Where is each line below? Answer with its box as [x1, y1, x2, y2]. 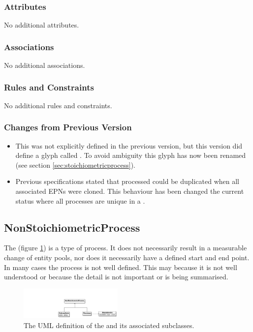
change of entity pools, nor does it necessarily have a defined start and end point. [4, 252, 250, 263]
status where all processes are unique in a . [15, 195, 145, 206]
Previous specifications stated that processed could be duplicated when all [15, 176, 239, 186]
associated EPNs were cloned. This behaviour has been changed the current [15, 186, 244, 196]
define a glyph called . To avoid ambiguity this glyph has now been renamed [15, 150, 246, 160]
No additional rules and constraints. [4, 100, 112, 110]
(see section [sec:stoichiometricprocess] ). [15, 159, 135, 170]
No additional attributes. [4, 20, 79, 30]
